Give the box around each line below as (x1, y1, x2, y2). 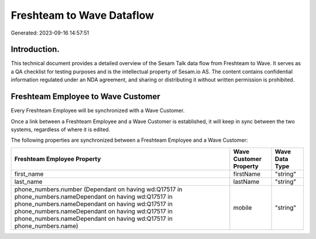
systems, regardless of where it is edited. (11, 126, 111, 133)
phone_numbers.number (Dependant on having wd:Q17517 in (14, 185, 183, 193)
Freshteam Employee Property (14, 155, 101, 163)
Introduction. (11, 45, 60, 54)
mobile (233, 203, 252, 211)
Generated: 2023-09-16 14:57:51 (11, 29, 90, 36)
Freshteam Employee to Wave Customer (11, 91, 160, 102)
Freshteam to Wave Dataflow (11, 9, 154, 22)
